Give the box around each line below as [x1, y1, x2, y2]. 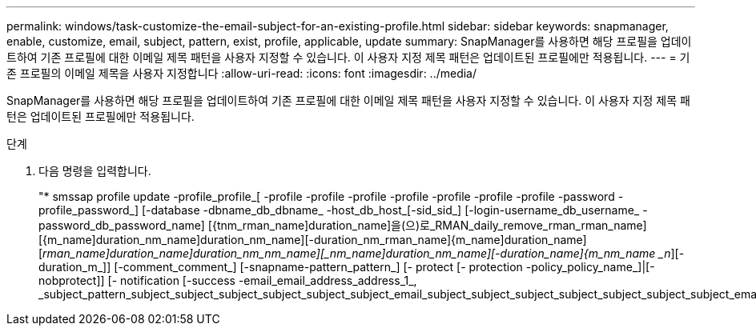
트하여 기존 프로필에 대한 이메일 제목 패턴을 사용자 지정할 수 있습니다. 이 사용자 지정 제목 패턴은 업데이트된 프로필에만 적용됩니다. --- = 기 [6, 50, 690, 64]
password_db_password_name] [38, 218, 205, 232]
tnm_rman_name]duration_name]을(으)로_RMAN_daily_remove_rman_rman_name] [216, 218, 647, 232]
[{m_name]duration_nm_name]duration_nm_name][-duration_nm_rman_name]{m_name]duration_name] [38, 233, 587, 246]
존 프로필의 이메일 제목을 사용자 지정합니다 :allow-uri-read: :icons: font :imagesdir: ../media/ [6, 66, 477, 80]
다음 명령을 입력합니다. [38, 164, 151, 178]
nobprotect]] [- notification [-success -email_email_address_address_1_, [38, 274, 417, 287]
